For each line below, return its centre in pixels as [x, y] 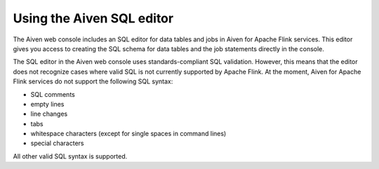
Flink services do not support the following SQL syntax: [93, 81]
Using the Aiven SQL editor [93, 18]
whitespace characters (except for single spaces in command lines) [128, 134]
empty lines [47, 104]
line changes [49, 114]
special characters [57, 143]
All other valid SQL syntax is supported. [70, 156]
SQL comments [53, 94]
